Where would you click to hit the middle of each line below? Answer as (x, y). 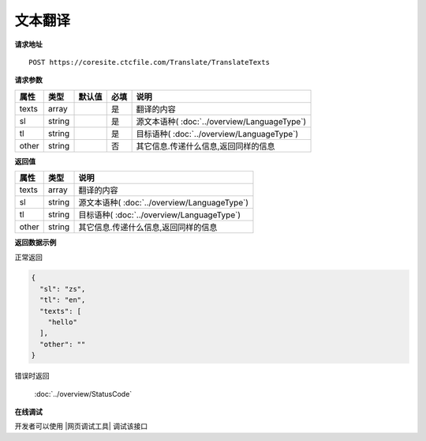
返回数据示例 (35, 243)
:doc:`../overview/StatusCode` (83, 394)
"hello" (63, 322)
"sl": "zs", (63, 289)
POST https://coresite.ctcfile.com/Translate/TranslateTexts (149, 62)
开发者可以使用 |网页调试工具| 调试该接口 (81, 426)
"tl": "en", (63, 300)
